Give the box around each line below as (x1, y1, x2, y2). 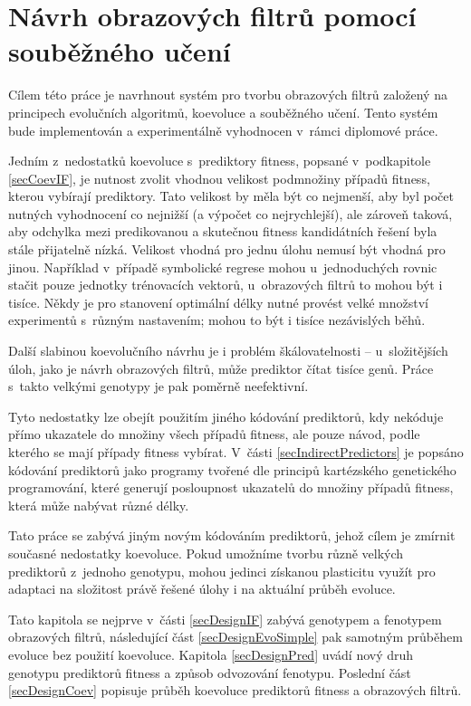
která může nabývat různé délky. (8, 495, 189, 514)
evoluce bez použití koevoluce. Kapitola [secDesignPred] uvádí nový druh (8, 644, 414, 663)
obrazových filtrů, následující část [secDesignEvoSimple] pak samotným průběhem (8, 627, 463, 646)
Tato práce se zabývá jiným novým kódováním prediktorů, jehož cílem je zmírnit (8, 526, 456, 545)
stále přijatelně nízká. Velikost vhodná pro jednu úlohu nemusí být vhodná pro (8, 240, 446, 259)
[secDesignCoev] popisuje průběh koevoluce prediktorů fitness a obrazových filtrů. (8, 681, 462, 700)
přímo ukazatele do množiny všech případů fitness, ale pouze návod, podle (8, 425, 420, 444)
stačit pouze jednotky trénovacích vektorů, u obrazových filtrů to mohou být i (8, 275, 443, 294)
